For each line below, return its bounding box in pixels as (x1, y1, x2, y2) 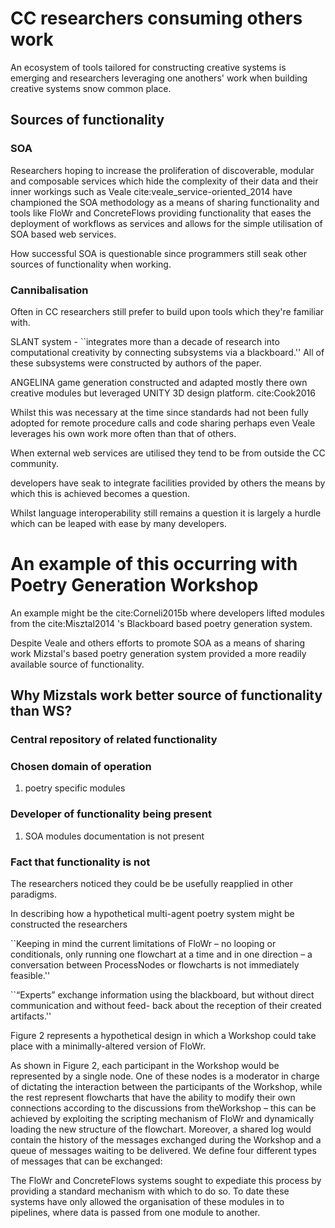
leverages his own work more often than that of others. (10, 427, 237, 439)
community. (10, 457, 59, 469)
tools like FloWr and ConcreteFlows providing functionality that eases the (10, 207, 312, 219)
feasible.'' (10, 970, 51, 982)
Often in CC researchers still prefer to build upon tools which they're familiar (10, 305, 325, 317)
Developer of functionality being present (10, 807, 212, 821)
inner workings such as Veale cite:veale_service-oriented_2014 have (10, 185, 293, 197)
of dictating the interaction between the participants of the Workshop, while (10, 1081, 323, 1093)
